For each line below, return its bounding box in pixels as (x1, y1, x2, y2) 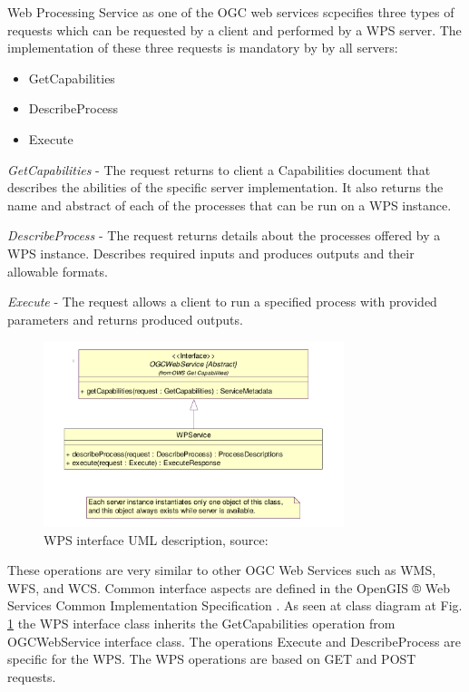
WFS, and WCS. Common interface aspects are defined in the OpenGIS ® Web (7, 578, 451, 597)
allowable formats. (7, 261, 108, 280)
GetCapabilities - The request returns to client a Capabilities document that (7, 160, 431, 179)
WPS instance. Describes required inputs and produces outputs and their (7, 243, 415, 262)
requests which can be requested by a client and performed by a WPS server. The (7, 20, 462, 39)
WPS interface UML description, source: (44, 530, 269, 549)
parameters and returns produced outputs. (7, 309, 243, 328)
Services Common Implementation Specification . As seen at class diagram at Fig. (7, 596, 463, 615)
